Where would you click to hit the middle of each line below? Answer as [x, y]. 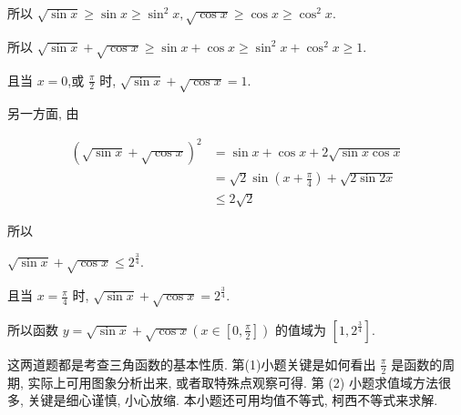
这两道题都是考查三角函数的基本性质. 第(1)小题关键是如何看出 [192, 364]
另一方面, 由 [43, 113]
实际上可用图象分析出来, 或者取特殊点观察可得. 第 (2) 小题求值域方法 [233, 382]
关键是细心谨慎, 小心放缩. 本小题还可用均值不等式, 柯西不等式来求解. [233, 400]
